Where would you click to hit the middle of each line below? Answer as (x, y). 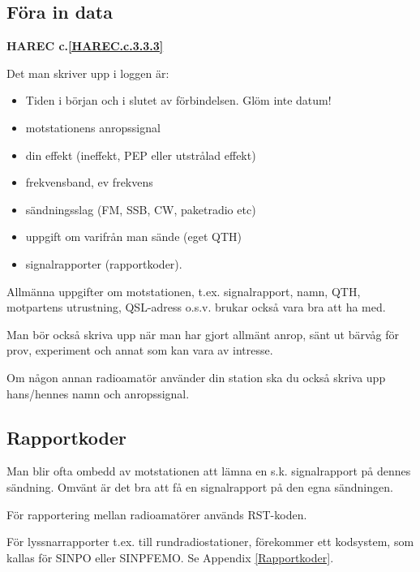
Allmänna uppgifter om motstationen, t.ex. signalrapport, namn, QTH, (184, 291)
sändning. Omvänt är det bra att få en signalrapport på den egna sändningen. (200, 486)
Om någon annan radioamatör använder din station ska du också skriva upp (196, 377)
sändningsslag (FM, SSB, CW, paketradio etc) (141, 209)
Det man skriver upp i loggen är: (88, 73)
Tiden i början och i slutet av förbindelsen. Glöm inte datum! (178, 100)
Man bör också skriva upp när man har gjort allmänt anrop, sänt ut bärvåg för (203, 334)
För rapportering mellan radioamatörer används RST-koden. (157, 514)
